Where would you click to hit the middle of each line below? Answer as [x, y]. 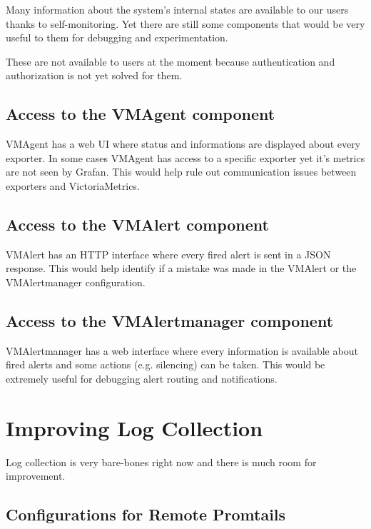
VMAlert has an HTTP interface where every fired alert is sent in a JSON [168, 254]
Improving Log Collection [134, 427]
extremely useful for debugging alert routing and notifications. [142, 378]
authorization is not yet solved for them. [94, 75]
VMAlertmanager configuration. [76, 282]
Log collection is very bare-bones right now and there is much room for [161, 462]
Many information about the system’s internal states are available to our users [177, 9]
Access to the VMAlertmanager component [170, 320]
